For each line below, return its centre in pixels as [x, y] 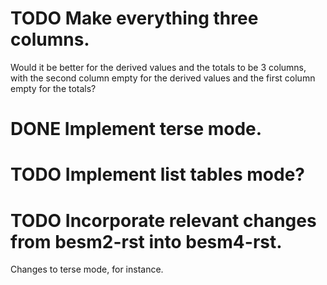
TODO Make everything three [134, 18]
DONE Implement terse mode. [136, 129]
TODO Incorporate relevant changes [163, 220]
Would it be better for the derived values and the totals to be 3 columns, [158, 67]
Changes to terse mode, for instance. [87, 269]
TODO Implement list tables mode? [158, 174]
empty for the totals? [53, 88]
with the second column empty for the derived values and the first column [163, 78]
